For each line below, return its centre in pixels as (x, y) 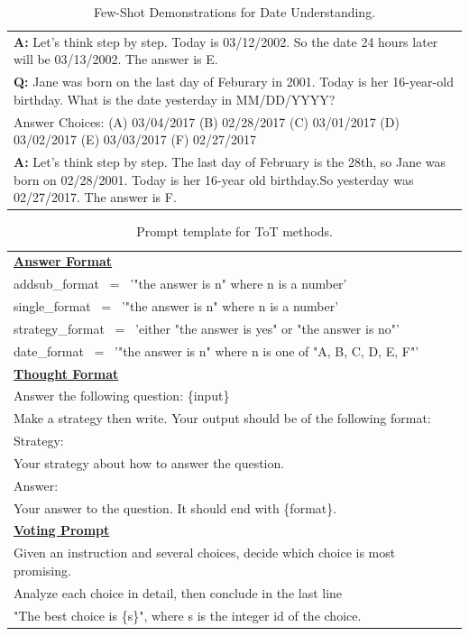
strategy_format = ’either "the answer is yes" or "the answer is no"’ (207, 328)
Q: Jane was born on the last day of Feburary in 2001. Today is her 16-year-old (234, 82)
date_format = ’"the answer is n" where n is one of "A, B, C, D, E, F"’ (216, 350)
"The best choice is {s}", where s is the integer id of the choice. (188, 615)
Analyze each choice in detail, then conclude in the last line (178, 592)
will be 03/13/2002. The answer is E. (116, 59)
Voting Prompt (62, 530)
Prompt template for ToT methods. (234, 231)
